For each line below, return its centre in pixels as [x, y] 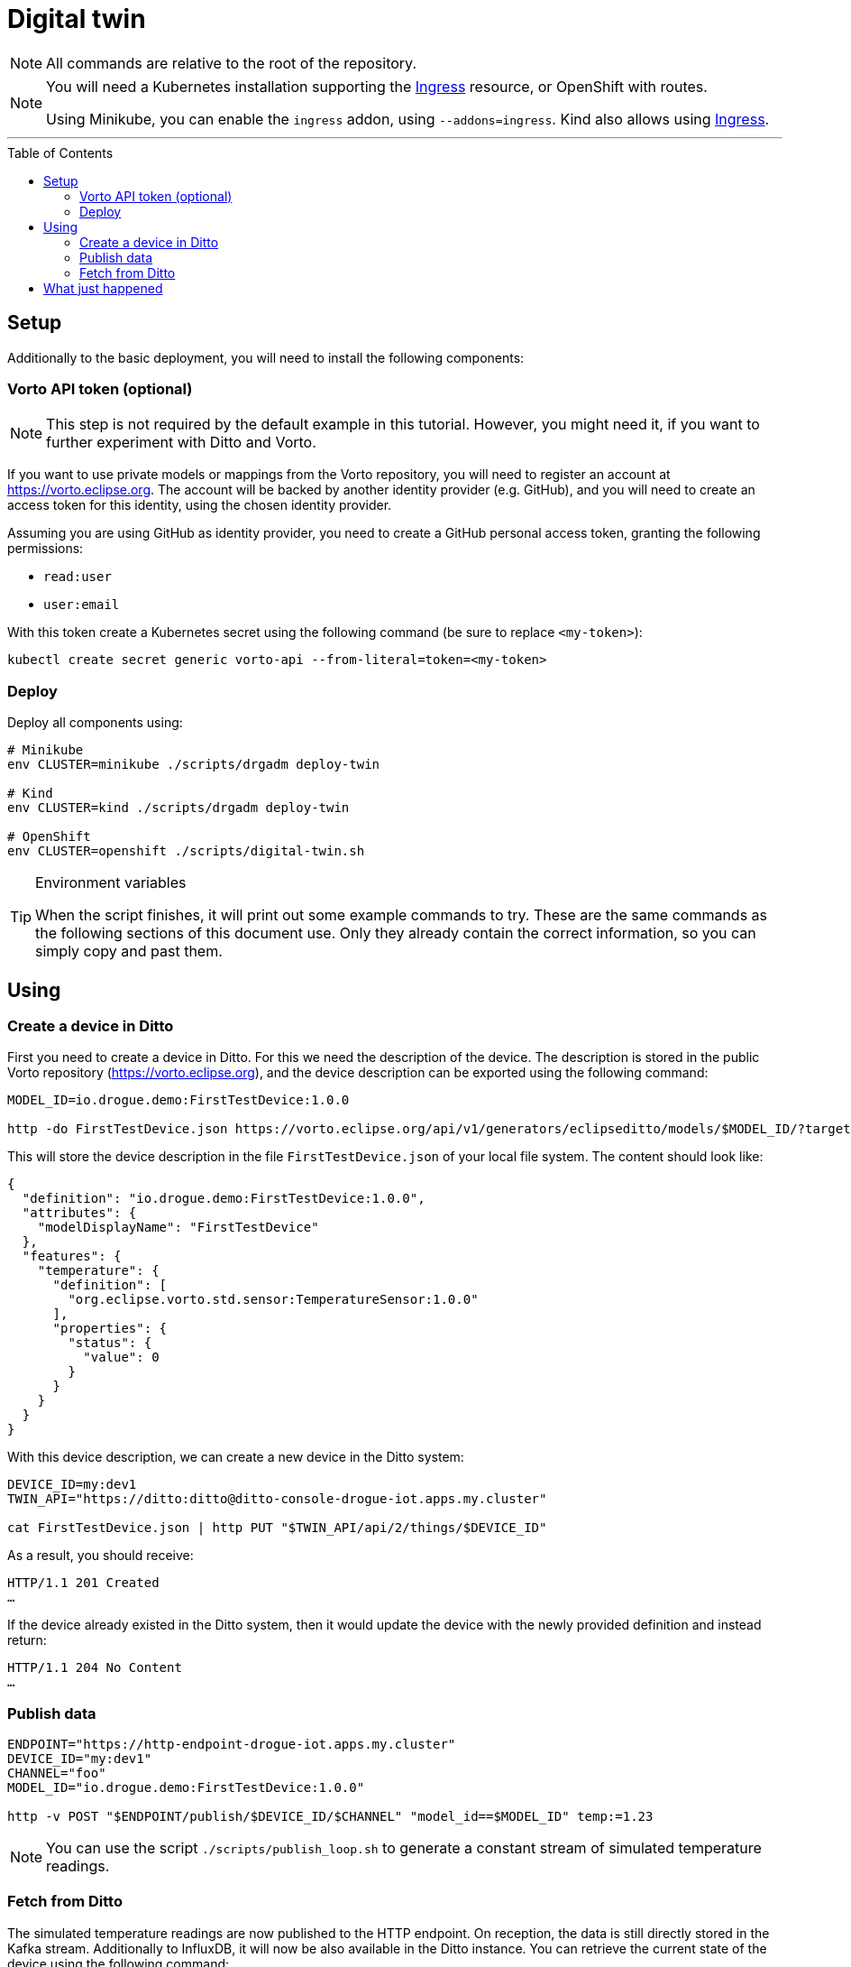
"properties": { [110, 1329]
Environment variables [111, 883]
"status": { [110, 1343]
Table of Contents [60, 152]
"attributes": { [79, 1213]
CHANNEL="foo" [57, 1773]
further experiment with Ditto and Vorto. [181, 443]
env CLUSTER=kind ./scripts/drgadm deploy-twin [178, 808]
